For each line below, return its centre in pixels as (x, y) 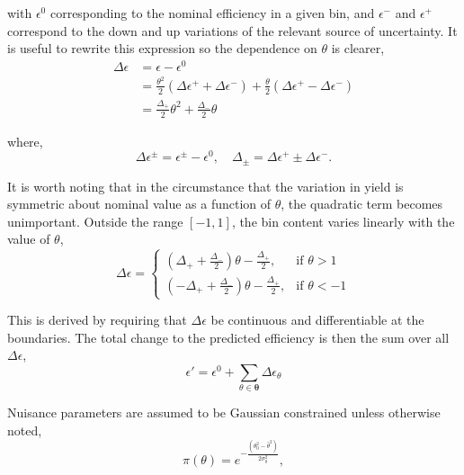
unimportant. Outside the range (95, 221)
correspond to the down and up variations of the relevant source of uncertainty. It (232, 30)
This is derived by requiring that (97, 320)
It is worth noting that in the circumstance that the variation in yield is (205, 186)
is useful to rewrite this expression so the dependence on (162, 48)
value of (29, 239)
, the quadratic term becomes (362, 204)
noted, (25, 430)
